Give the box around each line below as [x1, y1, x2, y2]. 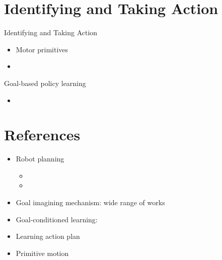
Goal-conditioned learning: [16, 214, 98, 224]
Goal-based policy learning [4, 77, 86, 88]
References [4, 124, 81, 145]
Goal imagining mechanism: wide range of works [16, 197, 165, 207]
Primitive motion [16, 247, 69, 258]
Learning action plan [16, 231, 80, 241]
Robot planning [16, 153, 64, 164]
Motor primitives [16, 44, 68, 54]
